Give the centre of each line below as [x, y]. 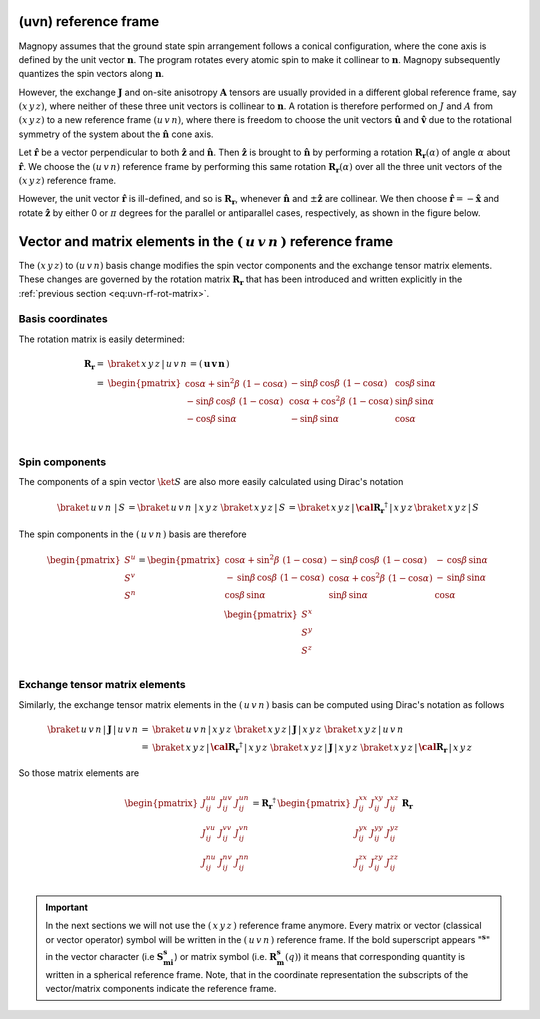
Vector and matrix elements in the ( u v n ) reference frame [206, 241]
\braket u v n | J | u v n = [97, 729]
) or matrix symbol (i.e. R [225, 956]
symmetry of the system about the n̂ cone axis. [116, 134]
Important [67, 907]
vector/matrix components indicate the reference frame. [161, 988]
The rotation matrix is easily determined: [101, 339]
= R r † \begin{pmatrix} [301, 803]
